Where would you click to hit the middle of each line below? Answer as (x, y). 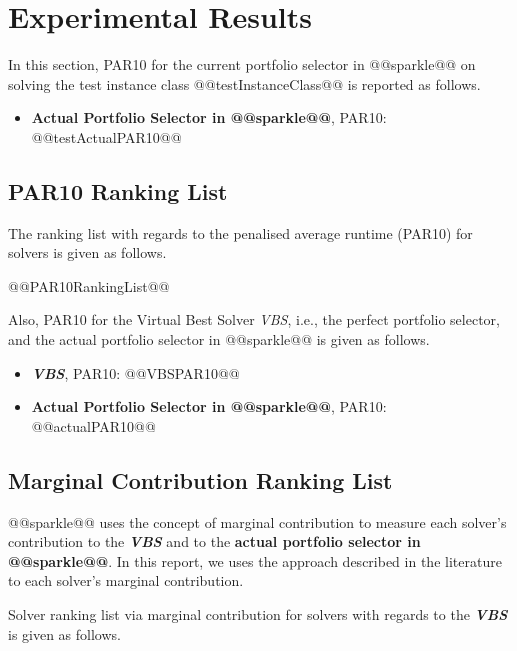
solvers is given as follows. (87, 252)
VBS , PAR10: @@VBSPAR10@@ (135, 372)
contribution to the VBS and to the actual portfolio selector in (214, 541)
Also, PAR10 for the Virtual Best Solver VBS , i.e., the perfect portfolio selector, (254, 319)
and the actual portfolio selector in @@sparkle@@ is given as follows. (219, 339)
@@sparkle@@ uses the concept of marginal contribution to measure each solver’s (257, 521)
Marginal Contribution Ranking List (200, 479)
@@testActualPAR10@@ (106, 136)
